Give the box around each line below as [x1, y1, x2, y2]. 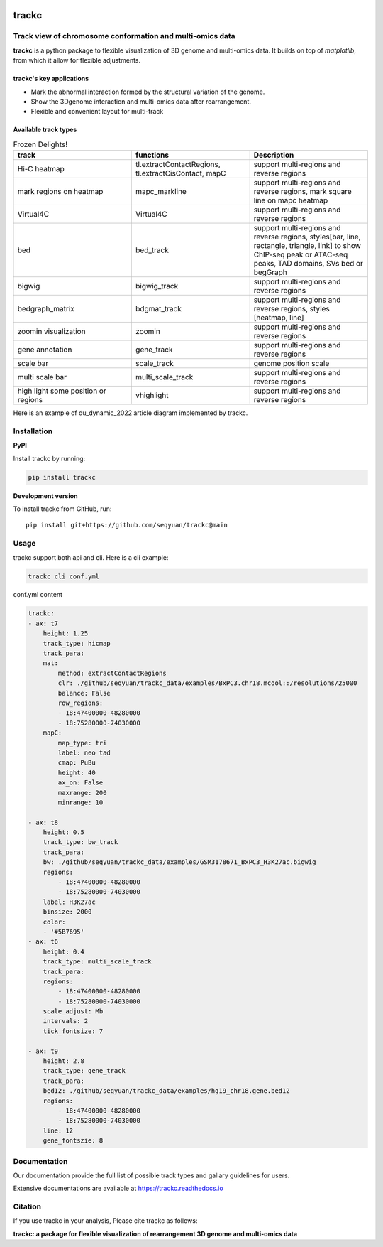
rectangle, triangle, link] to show [253, 241, 362, 251]
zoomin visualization [17, 327, 86, 337]
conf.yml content [13, 590, 63, 599]
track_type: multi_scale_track [43, 958, 152, 966]
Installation [13, 426, 53, 436]
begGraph [253, 267, 287, 277]
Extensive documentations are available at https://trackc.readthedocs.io [13, 1184, 223, 1193]
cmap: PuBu [57, 759, 96, 767]
